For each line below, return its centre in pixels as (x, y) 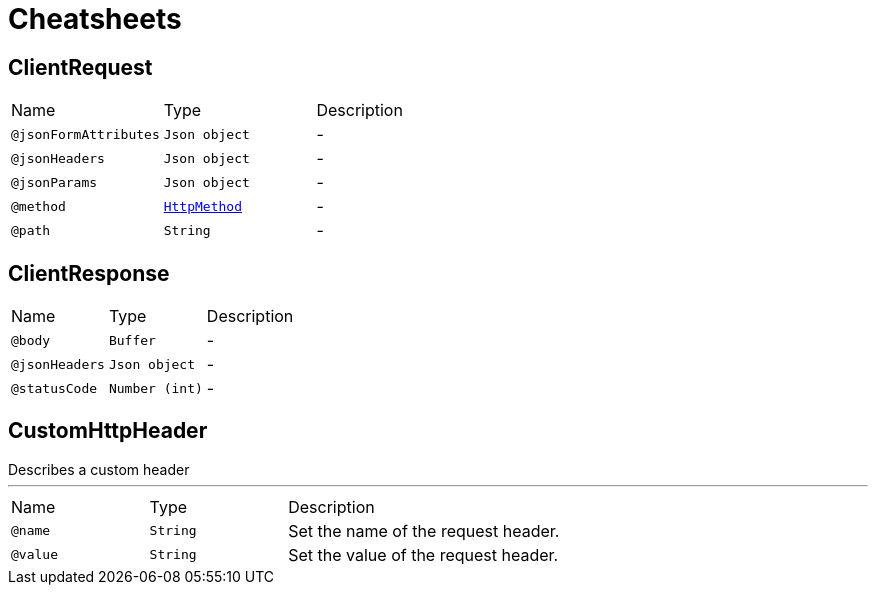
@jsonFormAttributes (85, 134)
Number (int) (155, 388)
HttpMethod (202, 206)
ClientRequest (80, 67)
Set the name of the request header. (424, 530)
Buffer (132, 340)
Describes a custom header (99, 469)
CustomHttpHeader (108, 431)
